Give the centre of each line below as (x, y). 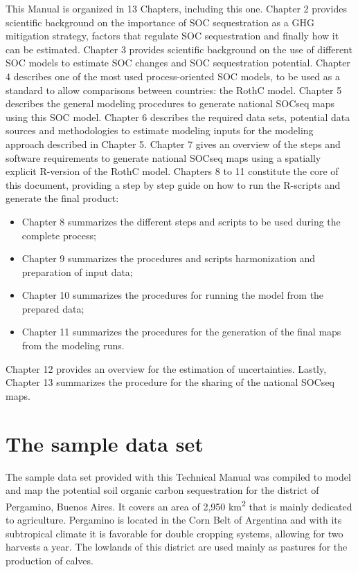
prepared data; (53, 308)
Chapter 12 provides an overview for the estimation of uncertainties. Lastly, (166, 368)
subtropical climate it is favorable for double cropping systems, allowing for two (174, 533)
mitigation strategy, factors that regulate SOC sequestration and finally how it (172, 36)
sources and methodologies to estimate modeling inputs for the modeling (160, 130)
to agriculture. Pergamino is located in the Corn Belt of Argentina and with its (174, 519)
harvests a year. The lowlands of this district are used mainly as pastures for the (177, 547)
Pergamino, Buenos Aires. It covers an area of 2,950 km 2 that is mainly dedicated (179, 505)
